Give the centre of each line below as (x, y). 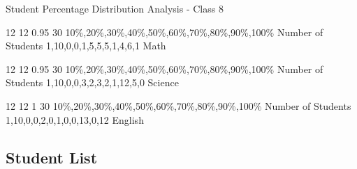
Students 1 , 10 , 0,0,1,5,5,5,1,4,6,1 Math (86, 46)
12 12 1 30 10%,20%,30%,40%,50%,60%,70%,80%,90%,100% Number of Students (178, 105)
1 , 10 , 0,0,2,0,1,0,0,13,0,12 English (75, 119)
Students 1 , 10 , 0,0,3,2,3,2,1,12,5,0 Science (92, 82)
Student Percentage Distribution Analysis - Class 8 (115, 8)
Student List (52, 157)
